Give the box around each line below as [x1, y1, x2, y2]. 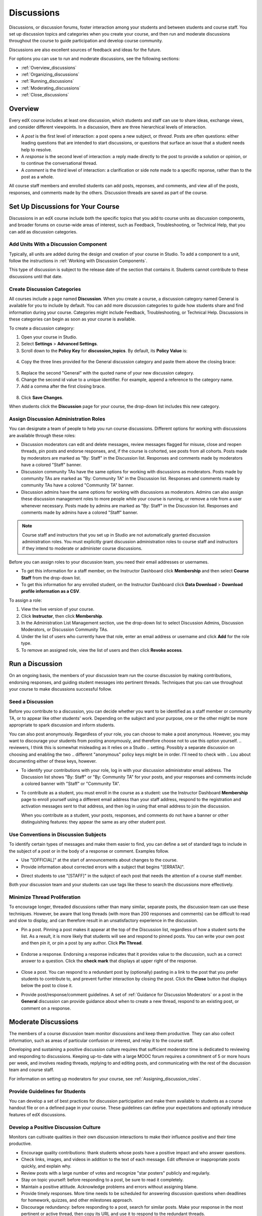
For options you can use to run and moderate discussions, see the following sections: [9, 56, 180, 62]
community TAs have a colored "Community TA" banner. [21, 482, 134, 488]
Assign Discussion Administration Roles [9, 415, 105, 422]
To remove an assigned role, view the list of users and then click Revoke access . [21, 647, 183, 653]
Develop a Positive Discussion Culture [9, 1124, 101, 1130]
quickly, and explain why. [21, 1163, 71, 1169]
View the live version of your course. [21, 606, 95, 612]
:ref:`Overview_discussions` [21, 65, 77, 71]
